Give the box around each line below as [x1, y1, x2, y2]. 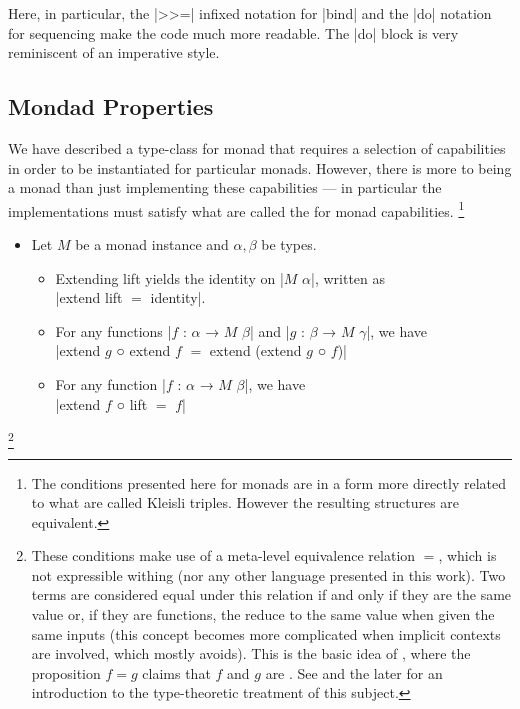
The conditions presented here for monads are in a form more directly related [31, 472, 506, 493]
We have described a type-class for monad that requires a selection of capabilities [8, 137, 506, 158]
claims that [142, 662, 211, 683]
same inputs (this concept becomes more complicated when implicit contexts [31, 623, 501, 644]
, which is [438, 545, 497, 566]
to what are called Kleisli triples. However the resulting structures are [31, 492, 460, 513]
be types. [261, 234, 317, 255]
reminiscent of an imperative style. [8, 42, 220, 63]
